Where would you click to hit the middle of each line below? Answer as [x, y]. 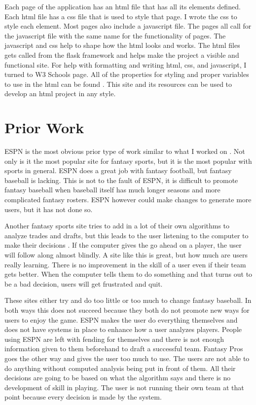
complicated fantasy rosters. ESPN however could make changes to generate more [128, 200]
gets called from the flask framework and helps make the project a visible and [122, 55]
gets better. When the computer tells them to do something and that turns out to [128, 274]
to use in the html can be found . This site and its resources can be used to [118, 84]
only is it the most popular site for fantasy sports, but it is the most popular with [128, 161]
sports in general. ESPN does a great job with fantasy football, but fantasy [118, 170]
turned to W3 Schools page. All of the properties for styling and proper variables [127, 74]
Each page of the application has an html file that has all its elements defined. [123, 6]
